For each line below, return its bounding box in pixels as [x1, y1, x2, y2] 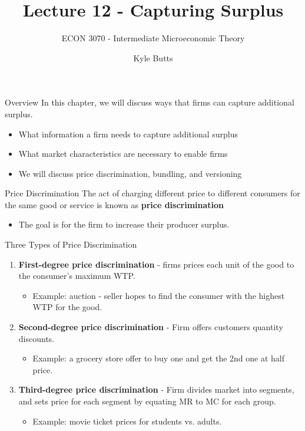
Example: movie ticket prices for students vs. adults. [32, 414, 222, 427]
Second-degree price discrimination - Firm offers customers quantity [18, 321, 283, 333]
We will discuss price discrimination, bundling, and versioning [18, 167, 242, 179]
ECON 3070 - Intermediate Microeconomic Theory [61, 32, 245, 44]
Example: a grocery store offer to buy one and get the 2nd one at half [32, 352, 285, 364]
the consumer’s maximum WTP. [18, 269, 135, 282]
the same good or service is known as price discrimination [5, 198, 224, 210]
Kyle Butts [133, 51, 173, 64]
